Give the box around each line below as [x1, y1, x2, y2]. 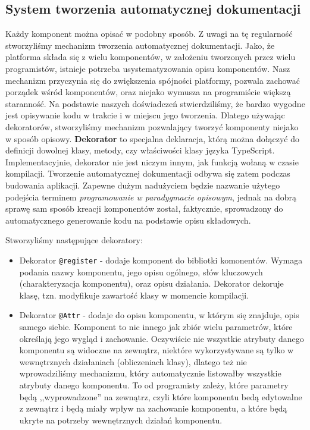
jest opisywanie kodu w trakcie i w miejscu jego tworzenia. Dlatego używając [5, 109, 285, 121]
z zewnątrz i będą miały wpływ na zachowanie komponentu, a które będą [19, 402, 287, 415]
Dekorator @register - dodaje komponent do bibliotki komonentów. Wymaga [19, 253, 303, 266]
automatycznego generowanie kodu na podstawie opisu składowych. [5, 214, 251, 226]
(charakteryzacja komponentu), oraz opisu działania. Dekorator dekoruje [19, 277, 284, 290]
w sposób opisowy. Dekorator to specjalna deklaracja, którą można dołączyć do [5, 132, 299, 145]
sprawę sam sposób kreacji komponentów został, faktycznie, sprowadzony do [5, 202, 283, 215]
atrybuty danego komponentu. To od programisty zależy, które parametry [19, 378, 289, 391]
